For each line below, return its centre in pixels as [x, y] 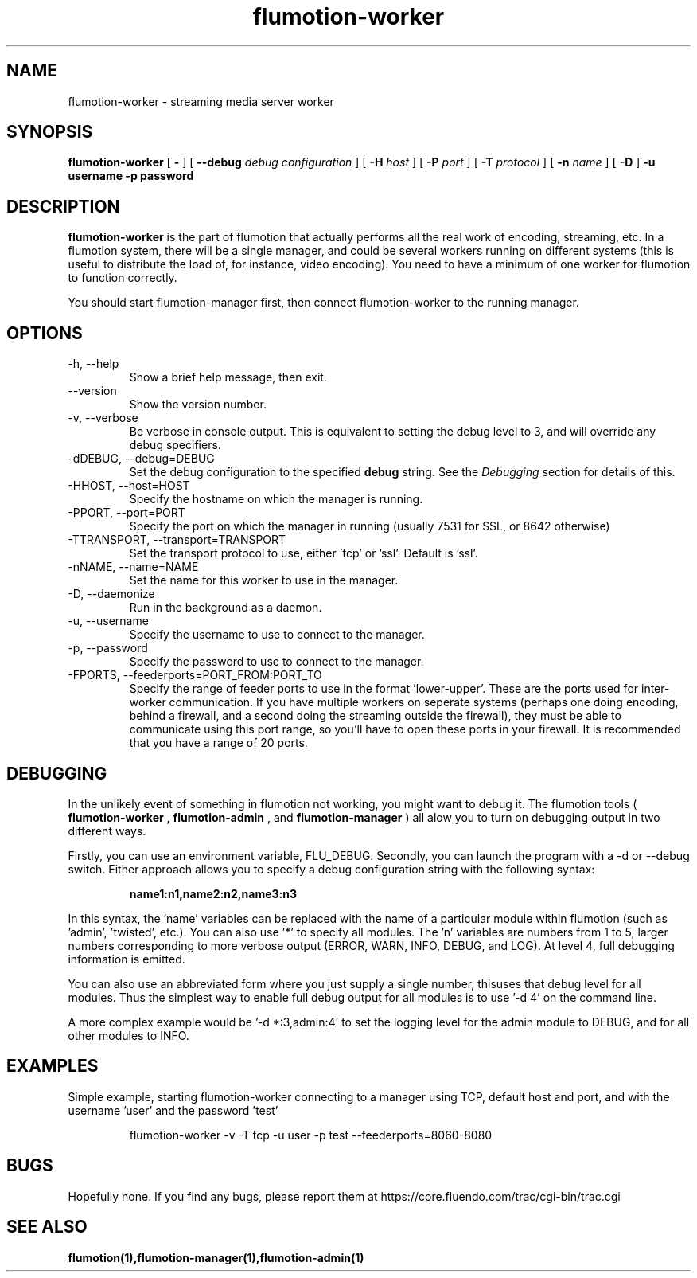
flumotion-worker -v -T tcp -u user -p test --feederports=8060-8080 [311, 1135]
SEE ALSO [47, 1227]
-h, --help [93, 364]
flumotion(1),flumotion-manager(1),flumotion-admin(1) [216, 1257]
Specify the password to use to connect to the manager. [276, 662]
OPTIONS [45, 333]
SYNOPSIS [50, 132]
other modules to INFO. [128, 1035]
